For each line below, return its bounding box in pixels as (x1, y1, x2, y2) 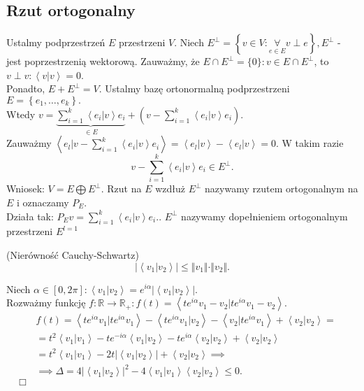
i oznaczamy (17, 194, 69, 209)
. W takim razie (276, 136, 344, 150)
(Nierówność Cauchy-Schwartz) (6, 247, 139, 262)
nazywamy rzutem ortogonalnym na (205, 181, 358, 196)
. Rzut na (101, 181, 142, 196)
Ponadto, (6, 81, 45, 96)
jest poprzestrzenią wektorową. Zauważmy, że (6, 54, 200, 69)
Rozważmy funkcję (6, 295, 86, 310)
